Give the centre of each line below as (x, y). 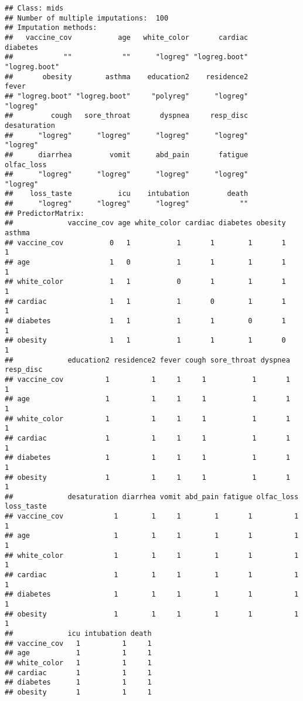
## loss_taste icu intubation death (127, 194)
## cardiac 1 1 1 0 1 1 (145, 301)
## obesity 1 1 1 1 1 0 (145, 341)
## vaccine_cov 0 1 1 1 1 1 (145, 243)
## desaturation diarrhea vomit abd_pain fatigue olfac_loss (152, 497)
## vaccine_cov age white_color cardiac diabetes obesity (145, 223)
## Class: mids (34, 8)
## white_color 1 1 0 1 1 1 (145, 282)
